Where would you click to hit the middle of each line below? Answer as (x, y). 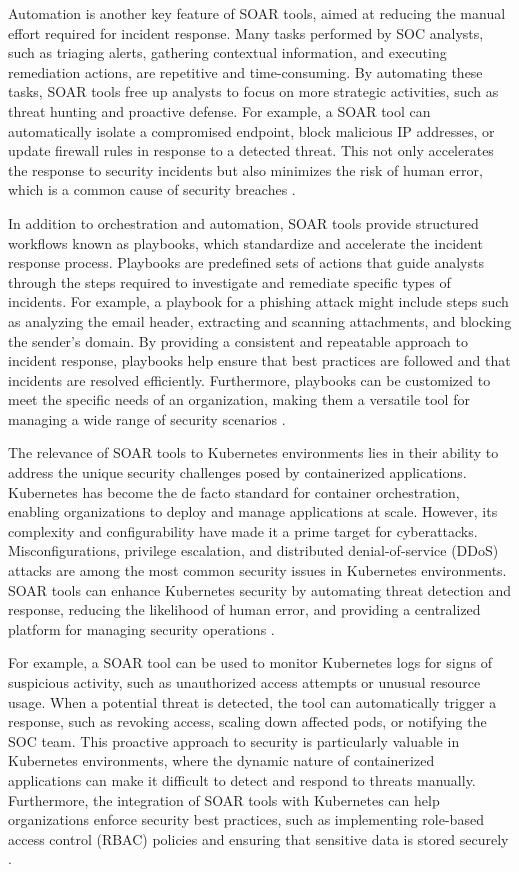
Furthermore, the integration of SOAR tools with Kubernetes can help (224, 799)
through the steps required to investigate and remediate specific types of (229, 281)
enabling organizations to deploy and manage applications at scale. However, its (253, 511)
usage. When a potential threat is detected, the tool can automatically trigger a (252, 701)
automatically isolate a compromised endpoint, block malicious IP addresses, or (251, 130)
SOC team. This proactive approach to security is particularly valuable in (234, 740)
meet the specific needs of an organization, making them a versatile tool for (239, 399)
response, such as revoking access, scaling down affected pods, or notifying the (247, 721)
